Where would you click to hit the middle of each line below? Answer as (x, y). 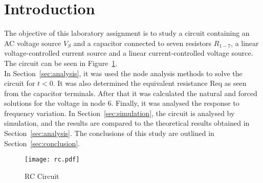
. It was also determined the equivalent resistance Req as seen (150, 83)
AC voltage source (33, 43)
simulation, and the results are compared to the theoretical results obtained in (127, 123)
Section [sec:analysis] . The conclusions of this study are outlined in (109, 133)
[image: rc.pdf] (52, 160)
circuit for (20, 83)
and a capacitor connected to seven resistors (143, 43)
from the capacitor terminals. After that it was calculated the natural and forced (131, 93)
